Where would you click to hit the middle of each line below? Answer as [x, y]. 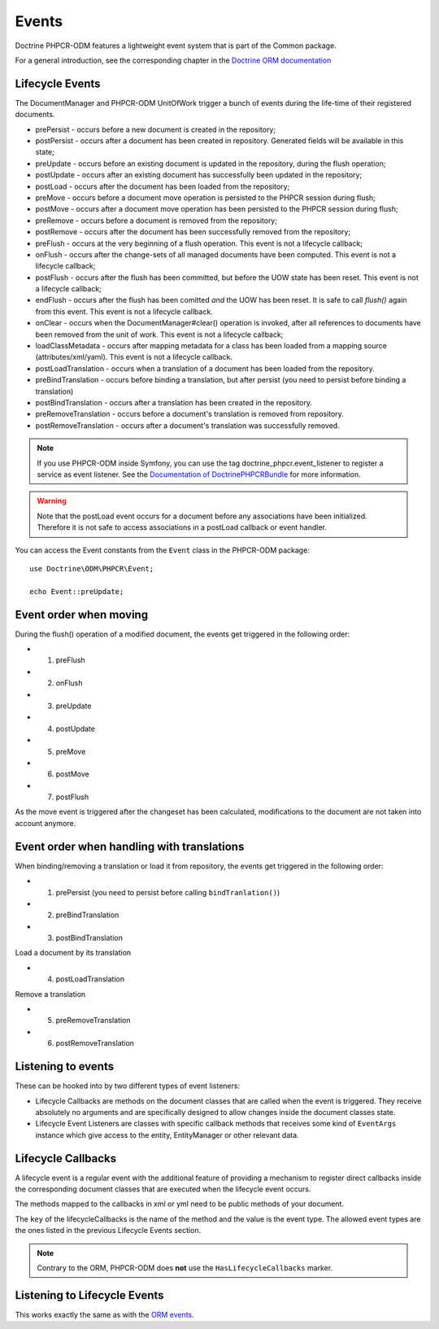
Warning [52, 501]
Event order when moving [82, 614]
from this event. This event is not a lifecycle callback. [124, 311]
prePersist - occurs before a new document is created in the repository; [156, 129]
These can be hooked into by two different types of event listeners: [127, 1086]
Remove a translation [50, 994]
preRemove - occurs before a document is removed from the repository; [156, 221]
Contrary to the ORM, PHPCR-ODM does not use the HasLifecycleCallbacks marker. [185, 1268]
